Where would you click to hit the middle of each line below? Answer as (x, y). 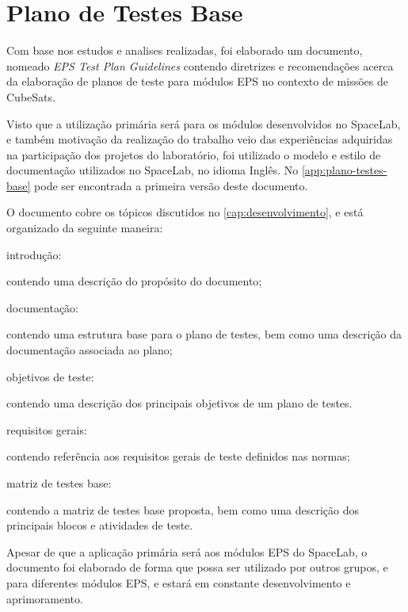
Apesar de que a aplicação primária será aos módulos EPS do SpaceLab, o (187, 551)
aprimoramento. (45, 598)
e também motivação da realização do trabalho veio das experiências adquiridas (200, 139)
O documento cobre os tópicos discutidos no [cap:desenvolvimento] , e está (185, 212)
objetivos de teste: (50, 376)
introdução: (34, 254)
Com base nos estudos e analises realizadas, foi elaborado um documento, (185, 50)
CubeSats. (31, 96)
